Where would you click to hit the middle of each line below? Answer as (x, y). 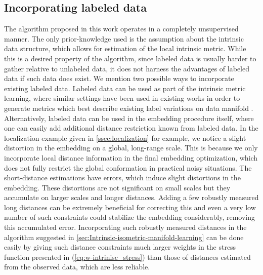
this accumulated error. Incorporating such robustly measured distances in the (125, 227)
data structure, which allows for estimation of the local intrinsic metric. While (125, 48)
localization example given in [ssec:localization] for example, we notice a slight (125, 137)
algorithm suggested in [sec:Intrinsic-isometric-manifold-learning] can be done (124, 237)
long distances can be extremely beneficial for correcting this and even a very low (130, 207)
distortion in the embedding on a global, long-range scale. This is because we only (131, 148)
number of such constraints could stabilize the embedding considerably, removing (130, 217)
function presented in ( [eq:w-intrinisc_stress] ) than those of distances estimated (127, 257)
